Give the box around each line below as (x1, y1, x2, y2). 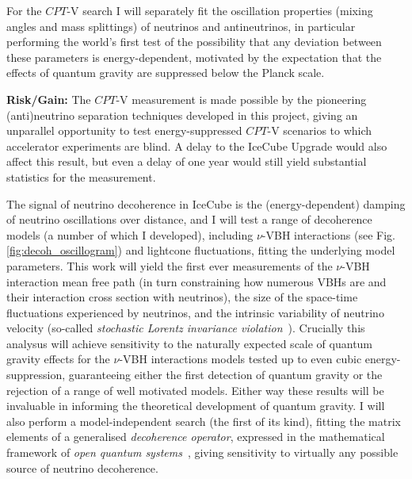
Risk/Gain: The (6, 90, 91, 107)
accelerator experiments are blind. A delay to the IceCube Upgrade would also (6, 137, 387, 154)
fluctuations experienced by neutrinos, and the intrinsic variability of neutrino (6, 304, 384, 320)
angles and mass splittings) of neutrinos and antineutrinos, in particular (6, 17, 356, 34)
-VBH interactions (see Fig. (261, 226, 396, 243)
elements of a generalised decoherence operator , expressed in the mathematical (6, 428, 385, 445)
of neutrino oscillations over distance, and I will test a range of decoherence (6, 211, 372, 228)
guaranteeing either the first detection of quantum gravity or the (68, 366, 383, 383)
